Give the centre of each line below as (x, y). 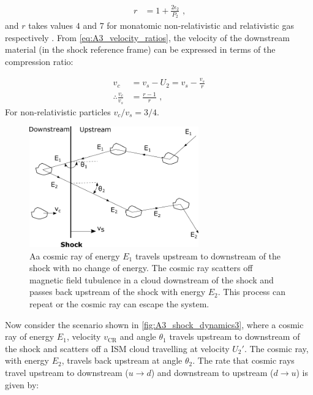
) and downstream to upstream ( (212, 372)
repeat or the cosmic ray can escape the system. (119, 303)
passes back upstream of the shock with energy (118, 292)
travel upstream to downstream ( (67, 372)
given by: (22, 384)
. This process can (252, 292)
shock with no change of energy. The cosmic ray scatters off (141, 268)
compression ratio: (39, 61)
